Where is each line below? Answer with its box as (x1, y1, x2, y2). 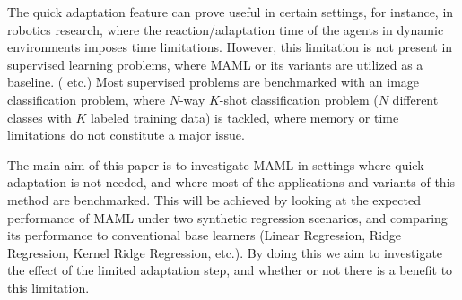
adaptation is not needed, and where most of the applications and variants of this (7, 173, 456, 192)
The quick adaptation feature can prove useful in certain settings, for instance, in (7, 3, 454, 21)
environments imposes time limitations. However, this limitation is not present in (7, 38, 453, 56)
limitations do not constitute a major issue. (7, 125, 245, 144)
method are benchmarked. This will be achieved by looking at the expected (7, 190, 421, 209)
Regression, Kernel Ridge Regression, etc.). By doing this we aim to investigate (7, 243, 443, 261)
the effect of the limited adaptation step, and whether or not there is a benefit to (7, 261, 453, 279)
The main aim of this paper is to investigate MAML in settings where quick (7, 155, 424, 174)
